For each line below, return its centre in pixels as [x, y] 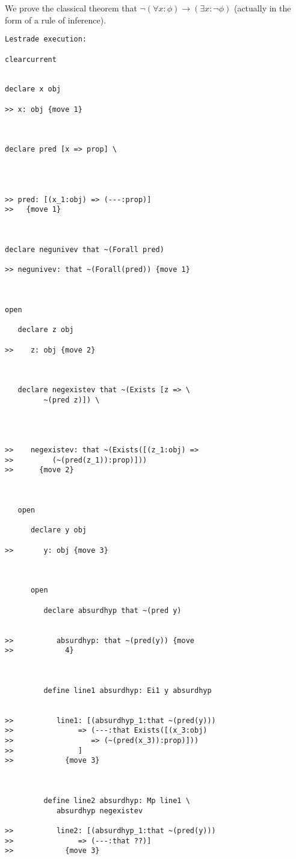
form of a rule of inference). [56, 20]
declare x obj [33, 89]
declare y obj [59, 530]
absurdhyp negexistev [100, 811]
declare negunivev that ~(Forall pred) [85, 249]
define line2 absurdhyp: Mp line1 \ [117, 801]
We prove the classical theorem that [71, 8]
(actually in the [262, 8]
